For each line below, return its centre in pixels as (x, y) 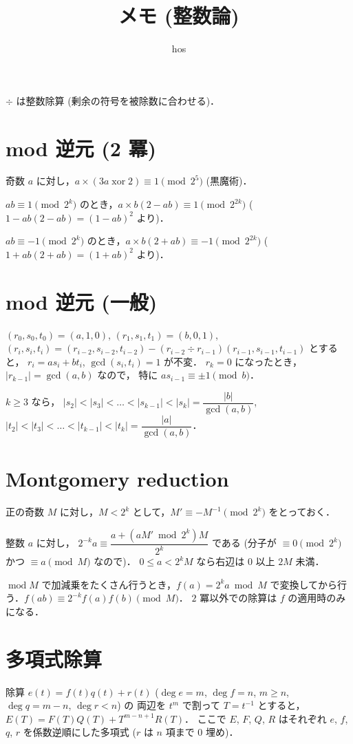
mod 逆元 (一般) (82, 301)
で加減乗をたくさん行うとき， (109, 584)
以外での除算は (243, 598)
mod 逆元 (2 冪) (81, 148)
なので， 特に (128, 375)
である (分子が (244, 543)
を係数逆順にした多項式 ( (79, 732)
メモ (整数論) (179, 15)
